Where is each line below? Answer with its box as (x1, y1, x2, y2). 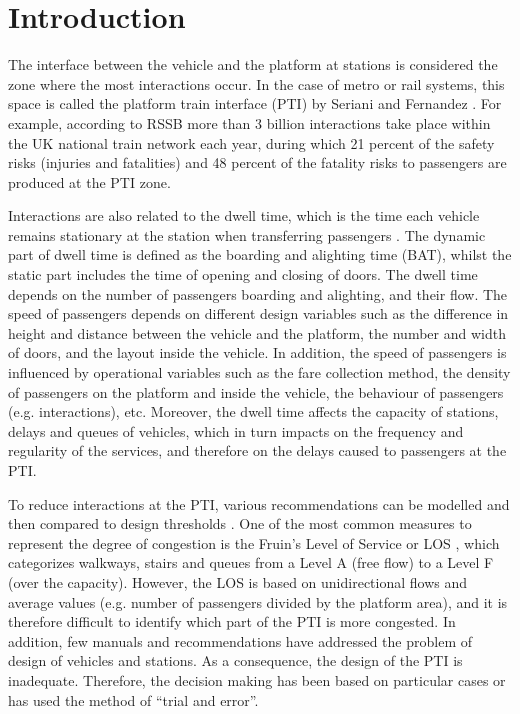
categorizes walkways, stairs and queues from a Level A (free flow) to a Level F (8, 552, 494, 573)
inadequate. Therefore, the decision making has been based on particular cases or (8, 669, 506, 690)
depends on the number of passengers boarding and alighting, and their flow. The (8, 283, 508, 304)
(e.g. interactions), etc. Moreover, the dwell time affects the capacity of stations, (8, 401, 499, 422)
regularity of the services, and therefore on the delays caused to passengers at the (8, 440, 507, 461)
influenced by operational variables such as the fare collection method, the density (8, 362, 511, 383)
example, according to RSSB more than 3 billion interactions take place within (8, 112, 491, 133)
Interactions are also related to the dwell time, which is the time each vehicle (8, 205, 480, 226)
